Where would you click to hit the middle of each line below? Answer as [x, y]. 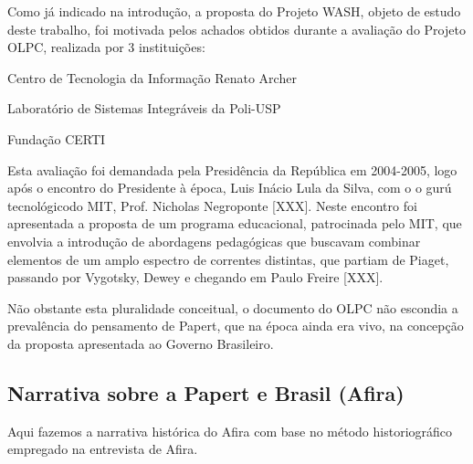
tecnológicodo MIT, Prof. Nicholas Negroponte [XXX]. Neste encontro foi [212, 205]
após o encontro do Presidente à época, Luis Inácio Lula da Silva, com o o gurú [230, 188]
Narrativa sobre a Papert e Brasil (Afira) [206, 392]
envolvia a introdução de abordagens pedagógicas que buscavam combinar [214, 241]
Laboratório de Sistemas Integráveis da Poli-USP [144, 108]
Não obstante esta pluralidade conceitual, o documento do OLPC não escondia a [233, 307]
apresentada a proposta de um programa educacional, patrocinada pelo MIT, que [235, 223]
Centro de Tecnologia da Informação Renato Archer [152, 77]
